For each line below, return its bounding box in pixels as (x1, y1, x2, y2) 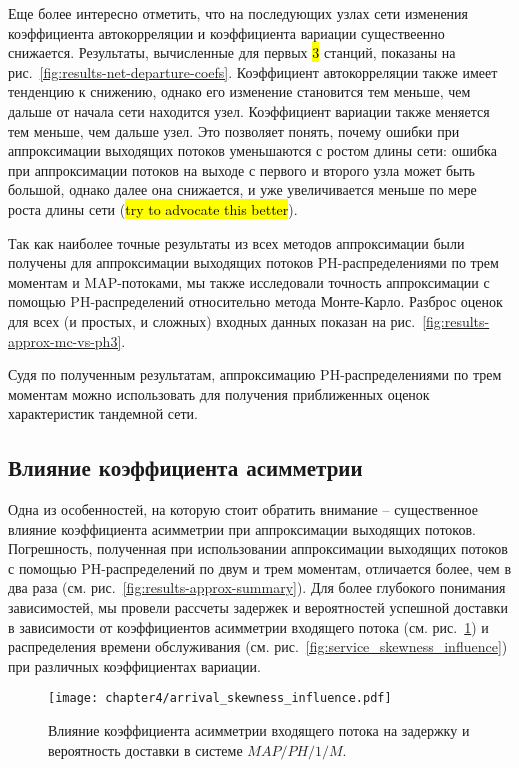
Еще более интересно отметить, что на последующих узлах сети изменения (8, 3, 469, 23)
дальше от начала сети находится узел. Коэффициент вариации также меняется (8, 100, 490, 121)
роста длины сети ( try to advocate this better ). (8, 198, 298, 219)
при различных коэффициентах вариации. (8, 655, 261, 676)
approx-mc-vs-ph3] (8, 330, 122, 351)
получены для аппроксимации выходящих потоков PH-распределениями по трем (8, 252, 499, 273)
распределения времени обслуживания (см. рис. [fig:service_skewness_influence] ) (8, 636, 508, 657)
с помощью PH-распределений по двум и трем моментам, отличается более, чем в (8, 557, 511, 578)
